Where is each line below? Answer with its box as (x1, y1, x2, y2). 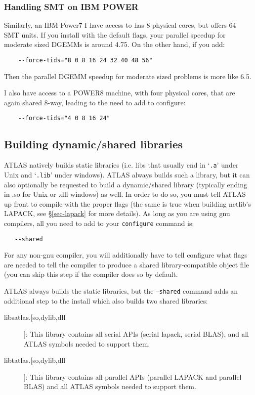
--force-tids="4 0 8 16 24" (18, 115, 110, 122)
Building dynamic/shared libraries (4, 136, 183, 152)
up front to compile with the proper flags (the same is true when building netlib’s (4, 198, 251, 209)
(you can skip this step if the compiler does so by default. (4, 269, 178, 279)
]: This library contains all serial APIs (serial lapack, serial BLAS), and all (24, 328, 249, 339)
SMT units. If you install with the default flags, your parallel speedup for (4, 29, 226, 40)
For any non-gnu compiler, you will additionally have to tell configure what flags (4, 250, 248, 260)
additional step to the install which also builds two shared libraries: (4, 295, 208, 306)
